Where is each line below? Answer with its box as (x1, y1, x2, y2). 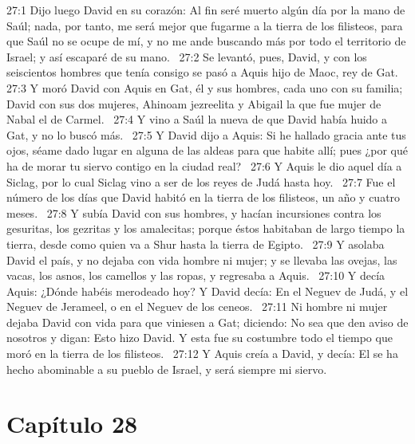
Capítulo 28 (6, 407, 138, 440)
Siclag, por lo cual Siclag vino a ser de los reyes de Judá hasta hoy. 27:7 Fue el (6, 173, 396, 190)
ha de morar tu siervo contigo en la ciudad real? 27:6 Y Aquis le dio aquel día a (6, 157, 402, 174)
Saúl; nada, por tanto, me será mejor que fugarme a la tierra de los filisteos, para (6, 17, 403, 33)
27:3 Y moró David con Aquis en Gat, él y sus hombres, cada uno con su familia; (6, 79, 403, 96)
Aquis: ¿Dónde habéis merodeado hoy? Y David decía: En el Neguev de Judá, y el (6, 282, 409, 299)
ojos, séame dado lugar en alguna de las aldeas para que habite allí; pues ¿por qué (6, 142, 408, 159)
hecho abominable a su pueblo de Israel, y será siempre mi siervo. (6, 360, 327, 377)
